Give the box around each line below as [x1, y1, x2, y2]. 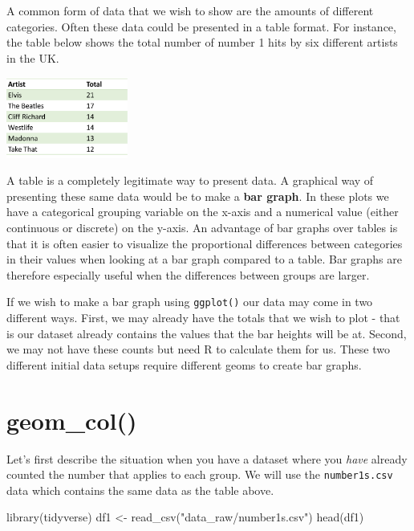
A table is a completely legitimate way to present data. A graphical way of [6, 172, 374, 189]
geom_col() [6, 403, 137, 436]
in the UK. [6, 49, 59, 66]
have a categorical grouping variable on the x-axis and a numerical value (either [6, 203, 399, 220]
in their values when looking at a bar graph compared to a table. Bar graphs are [6, 251, 402, 268]
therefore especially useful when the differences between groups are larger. [6, 266, 370, 283]
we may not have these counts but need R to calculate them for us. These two [6, 341, 391, 357]
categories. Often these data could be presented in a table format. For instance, [6, 18, 396, 35]
